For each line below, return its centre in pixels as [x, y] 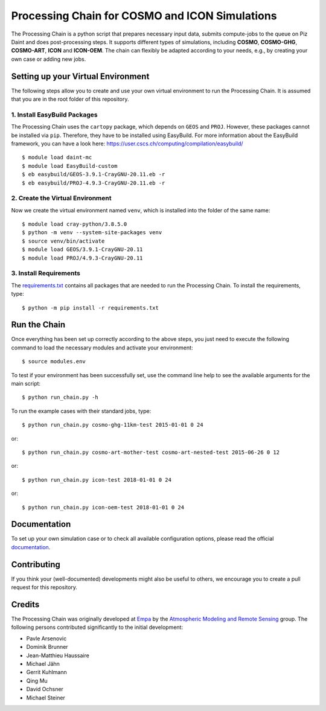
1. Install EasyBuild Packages [54, 115]
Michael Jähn [43, 663]
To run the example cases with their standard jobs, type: [81, 411]
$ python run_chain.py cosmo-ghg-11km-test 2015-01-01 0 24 [113, 425]
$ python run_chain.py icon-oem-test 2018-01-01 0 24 [103, 507]
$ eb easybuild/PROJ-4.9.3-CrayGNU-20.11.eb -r [94, 183]
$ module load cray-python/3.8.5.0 [75, 224]
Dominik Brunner [47, 647]
